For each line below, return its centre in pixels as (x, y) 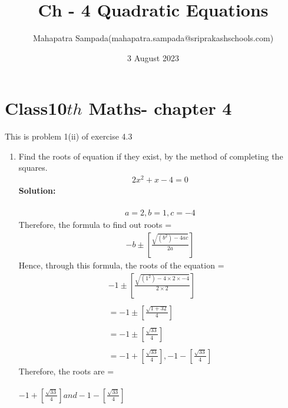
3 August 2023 (153, 57)
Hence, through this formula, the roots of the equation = (121, 265)
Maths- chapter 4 (160, 108)
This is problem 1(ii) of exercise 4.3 (69, 136)
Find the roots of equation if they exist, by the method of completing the (151, 156)
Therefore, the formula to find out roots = (95, 225)
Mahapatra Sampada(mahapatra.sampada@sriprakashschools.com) (153, 38)
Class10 (36, 108)
